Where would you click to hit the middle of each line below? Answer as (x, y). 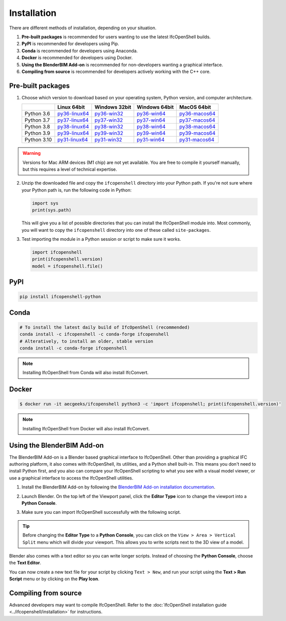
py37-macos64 (197, 120)
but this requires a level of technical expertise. (70, 169)
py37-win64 (151, 120)
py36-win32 (109, 114)
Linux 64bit (71, 107)
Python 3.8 (37, 127)
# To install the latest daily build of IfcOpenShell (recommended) (105, 327)
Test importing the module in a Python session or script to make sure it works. (101, 239)
